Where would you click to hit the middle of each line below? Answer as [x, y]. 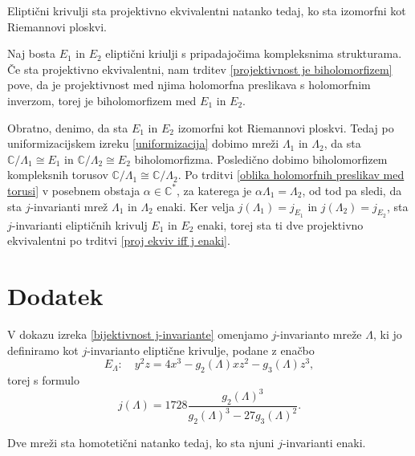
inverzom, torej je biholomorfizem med [102, 100]
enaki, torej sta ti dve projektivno [281, 224]
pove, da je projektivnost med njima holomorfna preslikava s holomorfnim [189, 85]
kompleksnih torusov [58, 175]
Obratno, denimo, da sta [68, 127]
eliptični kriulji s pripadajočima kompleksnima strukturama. [254, 53]
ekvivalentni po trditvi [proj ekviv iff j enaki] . [119, 240]
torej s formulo [43, 380]
